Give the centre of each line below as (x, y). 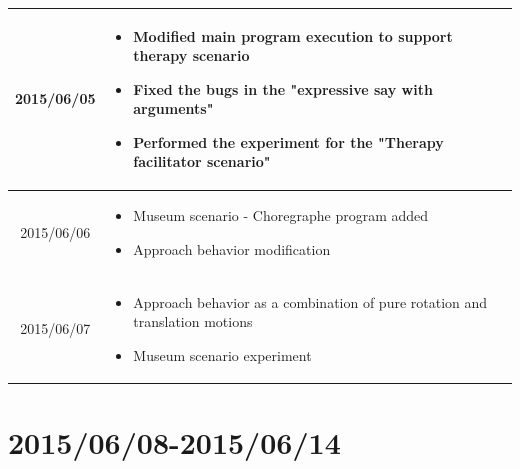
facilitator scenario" (202, 161)
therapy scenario (191, 55)
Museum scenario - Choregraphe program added (281, 215)
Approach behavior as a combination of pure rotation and (310, 301)
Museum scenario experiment (222, 354)
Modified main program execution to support (293, 35)
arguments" (173, 108)
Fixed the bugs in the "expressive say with (283, 88)
